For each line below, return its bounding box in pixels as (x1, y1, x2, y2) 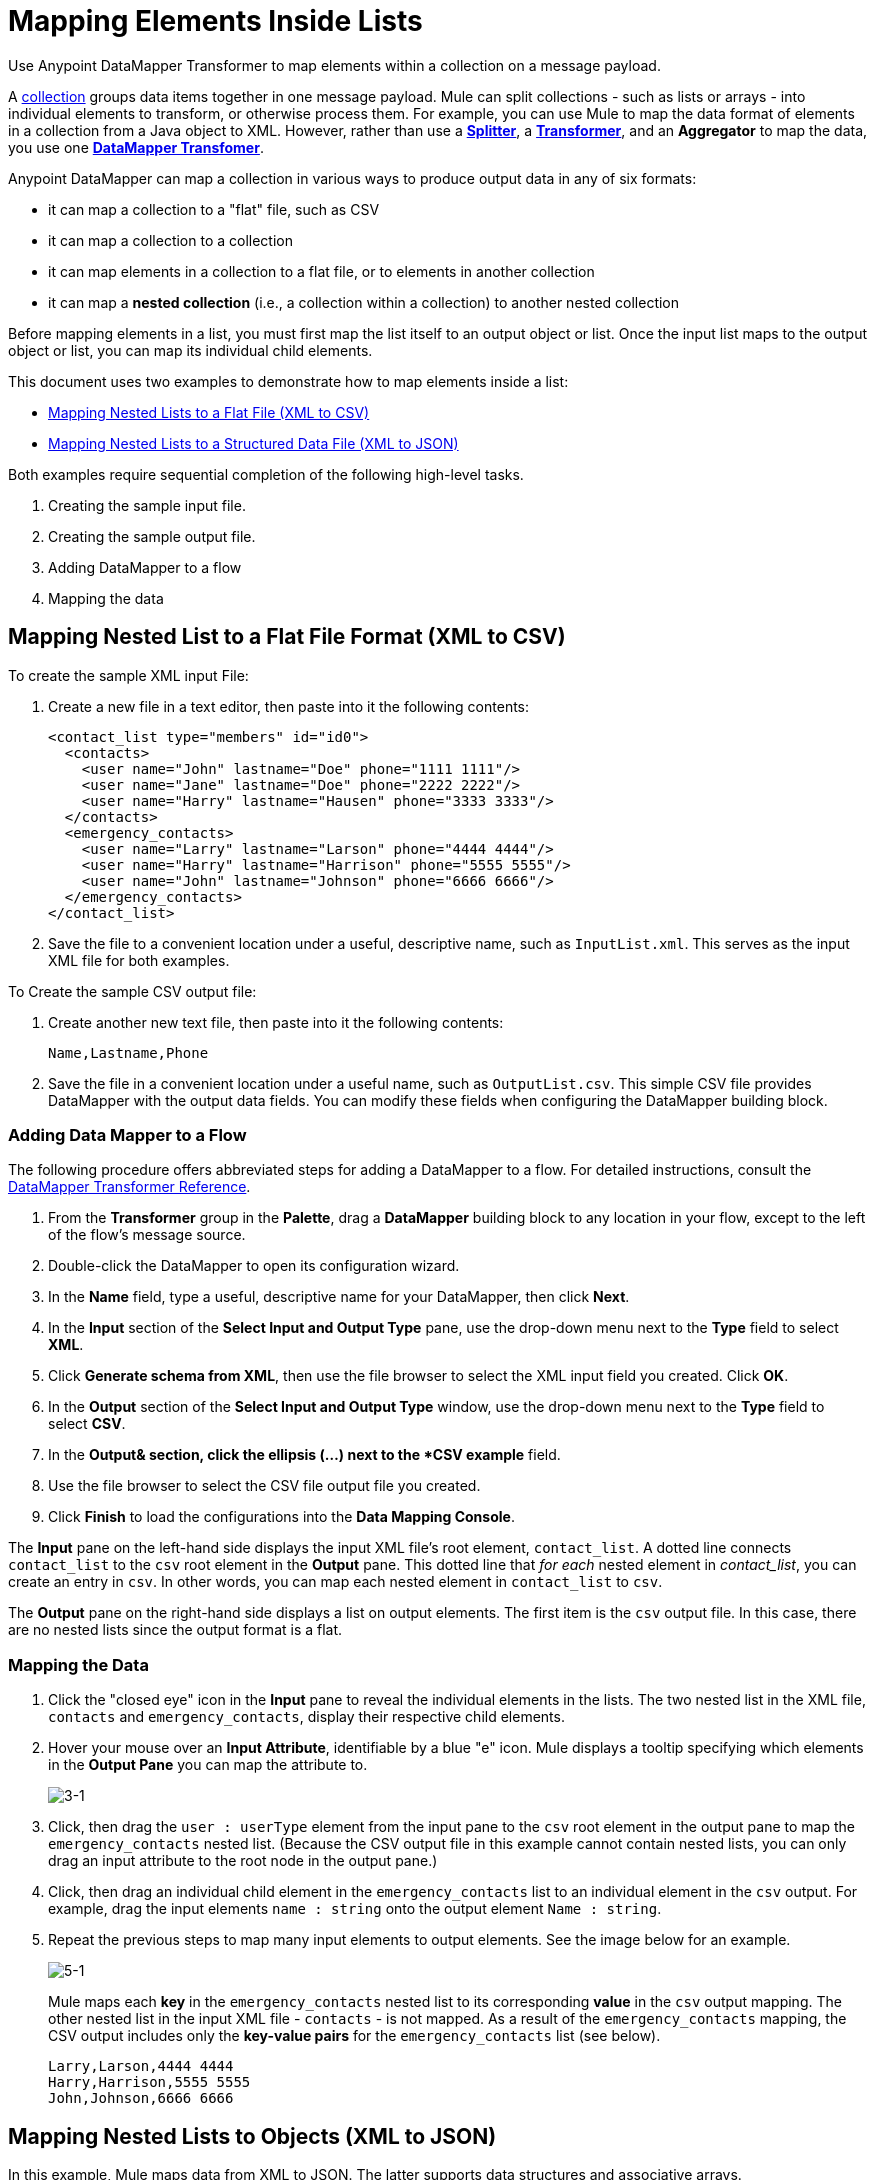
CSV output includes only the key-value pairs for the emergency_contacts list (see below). (48, 2027, 661, 2045)
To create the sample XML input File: (8, 666, 249, 684)
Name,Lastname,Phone (48, 1044, 209, 1061)
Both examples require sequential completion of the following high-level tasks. (8, 465, 524, 483)
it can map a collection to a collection (48, 231, 293, 249)
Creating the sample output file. (48, 527, 256, 545)
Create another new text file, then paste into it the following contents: (48, 1013, 504, 1031)
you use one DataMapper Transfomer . (8, 138, 264, 156)
